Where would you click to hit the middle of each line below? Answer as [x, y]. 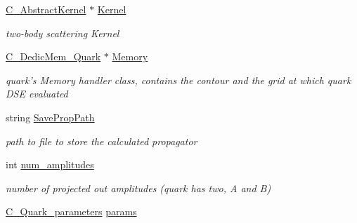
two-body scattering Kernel [63, 33]
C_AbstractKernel [46, 9]
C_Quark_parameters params [71, 211]
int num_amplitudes [50, 164]
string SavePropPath [50, 117]
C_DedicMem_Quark [53, 56]
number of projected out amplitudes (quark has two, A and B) [138, 188]
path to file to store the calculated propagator [102, 141]
